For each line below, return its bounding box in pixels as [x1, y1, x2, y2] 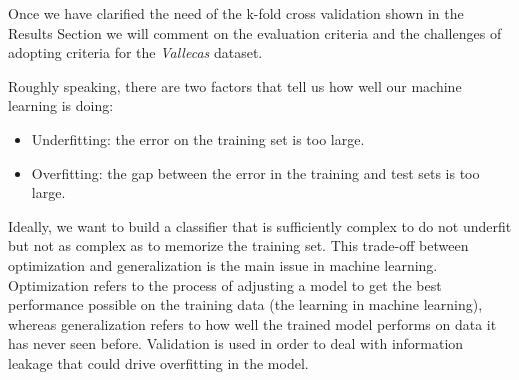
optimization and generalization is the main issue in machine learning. [8, 254, 438, 275]
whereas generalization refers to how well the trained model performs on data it [8, 313, 497, 334]
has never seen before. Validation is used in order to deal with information [8, 333, 464, 354]
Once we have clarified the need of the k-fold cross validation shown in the [8, 3, 464, 23]
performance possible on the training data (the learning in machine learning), [8, 294, 483, 315]
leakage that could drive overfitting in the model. [8, 352, 309, 373]
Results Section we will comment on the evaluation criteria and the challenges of [8, 22, 502, 43]
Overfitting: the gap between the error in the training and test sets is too [31, 162, 480, 183]
